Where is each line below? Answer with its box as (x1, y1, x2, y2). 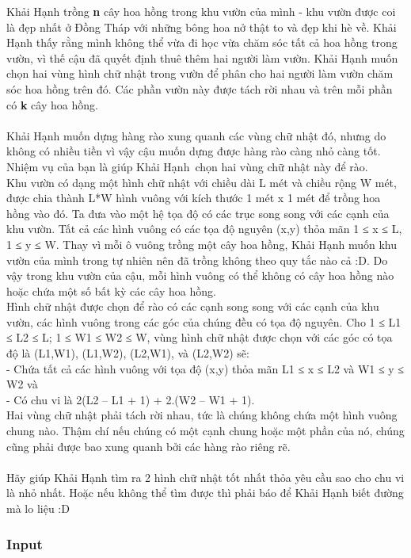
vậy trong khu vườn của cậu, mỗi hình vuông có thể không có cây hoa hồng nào (6, 267, 394, 284)
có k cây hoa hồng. (6, 96, 98, 113)
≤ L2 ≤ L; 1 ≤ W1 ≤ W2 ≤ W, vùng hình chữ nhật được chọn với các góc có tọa (6, 329, 393, 346)
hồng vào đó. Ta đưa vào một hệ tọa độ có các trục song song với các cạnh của (6, 204, 390, 221)
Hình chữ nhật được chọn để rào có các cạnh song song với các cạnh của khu (6, 298, 379, 315)
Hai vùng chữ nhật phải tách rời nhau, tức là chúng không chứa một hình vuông (6, 407, 398, 423)
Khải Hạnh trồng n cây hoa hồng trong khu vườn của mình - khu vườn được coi (6, 3, 396, 19)
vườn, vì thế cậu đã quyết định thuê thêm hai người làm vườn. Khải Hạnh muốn (6, 49, 398, 66)
